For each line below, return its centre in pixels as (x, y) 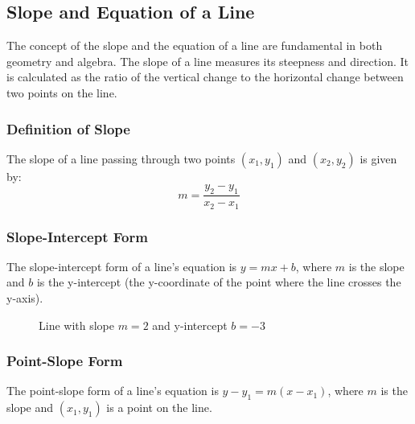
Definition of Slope (68, 128)
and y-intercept (190, 325)
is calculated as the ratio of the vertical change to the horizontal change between (205, 77)
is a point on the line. (159, 408)
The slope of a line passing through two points (121, 158)
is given (378, 158)
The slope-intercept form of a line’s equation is (122, 266)
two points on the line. (62, 92)
